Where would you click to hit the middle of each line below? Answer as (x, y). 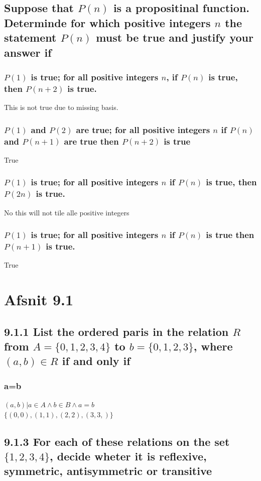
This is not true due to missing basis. (61, 107)
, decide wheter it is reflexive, (128, 456)
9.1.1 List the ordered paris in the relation (116, 331)
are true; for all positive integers (143, 129)
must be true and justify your (175, 37)
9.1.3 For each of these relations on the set (117, 441)
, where (213, 346)
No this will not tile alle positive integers (67, 212)
